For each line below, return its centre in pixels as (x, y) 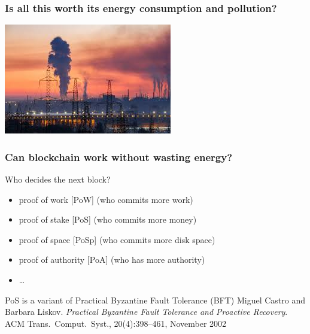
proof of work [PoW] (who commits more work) (106, 199)
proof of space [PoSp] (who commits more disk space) (117, 239)
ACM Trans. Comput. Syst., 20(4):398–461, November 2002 (116, 323)
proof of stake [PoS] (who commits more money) (108, 219)
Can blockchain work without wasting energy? (119, 157)
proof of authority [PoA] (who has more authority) (112, 259)
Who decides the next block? (58, 179)
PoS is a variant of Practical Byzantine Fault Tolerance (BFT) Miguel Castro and (155, 300)
